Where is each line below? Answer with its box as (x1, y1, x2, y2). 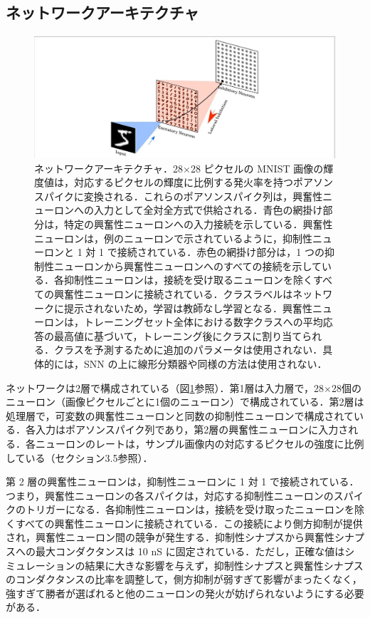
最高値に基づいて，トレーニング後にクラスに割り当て (53, 328, 302, 343)
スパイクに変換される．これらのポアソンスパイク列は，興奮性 (34, 188, 323, 203)
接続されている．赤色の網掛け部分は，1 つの (117, 244, 324, 259)
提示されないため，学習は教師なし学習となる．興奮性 (63, 300, 312, 315)
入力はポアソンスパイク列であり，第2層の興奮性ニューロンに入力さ (35, 422, 349, 437)
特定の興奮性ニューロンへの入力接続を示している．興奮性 (63, 217, 333, 231)
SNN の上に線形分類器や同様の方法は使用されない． (83, 356, 327, 371)
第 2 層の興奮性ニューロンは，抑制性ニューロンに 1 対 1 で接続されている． (6, 474, 359, 489)
